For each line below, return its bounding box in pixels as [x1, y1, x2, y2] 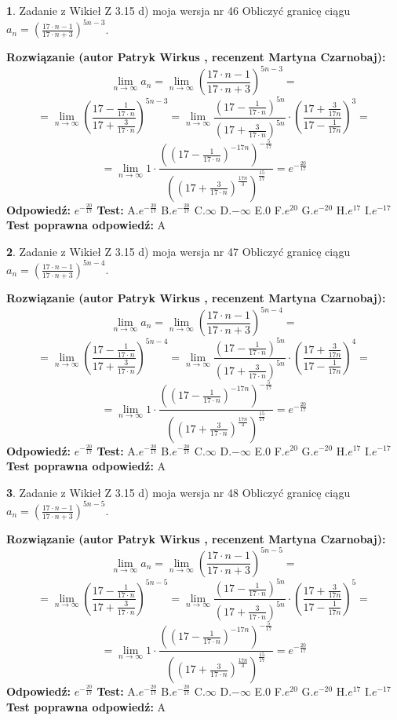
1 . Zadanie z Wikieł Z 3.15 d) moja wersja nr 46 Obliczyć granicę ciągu [6, 2, 351, 18]
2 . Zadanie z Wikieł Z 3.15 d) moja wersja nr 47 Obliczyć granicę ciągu [6, 243, 351, 259]
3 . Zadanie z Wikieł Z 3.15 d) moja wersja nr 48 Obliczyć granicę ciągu [6, 484, 351, 500]
